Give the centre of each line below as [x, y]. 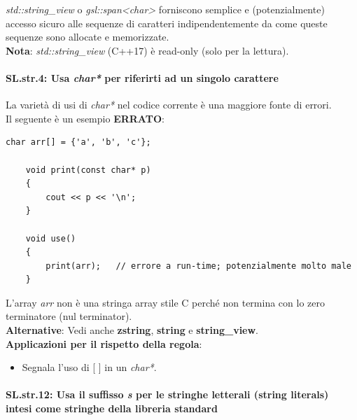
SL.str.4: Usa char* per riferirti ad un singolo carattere [142, 77]
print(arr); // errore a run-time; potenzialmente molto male [198, 266]
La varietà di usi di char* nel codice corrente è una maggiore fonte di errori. [169, 105]
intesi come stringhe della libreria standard [112, 408]
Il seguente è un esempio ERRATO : [85, 118]
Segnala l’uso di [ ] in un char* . [89, 367]
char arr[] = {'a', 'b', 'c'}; [78, 142]
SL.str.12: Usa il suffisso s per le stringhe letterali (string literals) [167, 394]
